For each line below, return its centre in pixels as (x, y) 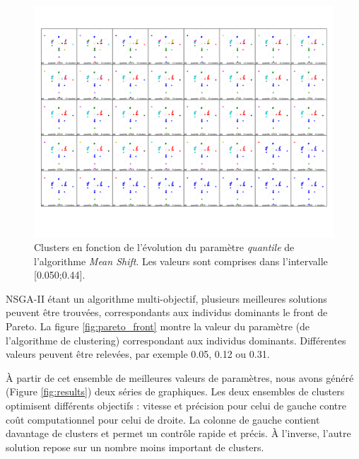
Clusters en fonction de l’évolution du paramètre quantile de (164, 247)
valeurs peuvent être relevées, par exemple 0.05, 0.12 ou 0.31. (138, 354)
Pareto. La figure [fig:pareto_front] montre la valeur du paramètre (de (158, 326)
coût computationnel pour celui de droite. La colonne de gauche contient (163, 419)
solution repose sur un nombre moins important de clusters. (135, 447)
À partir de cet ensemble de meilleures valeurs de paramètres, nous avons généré (180, 377)
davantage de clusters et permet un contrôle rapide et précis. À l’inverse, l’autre (178, 433)
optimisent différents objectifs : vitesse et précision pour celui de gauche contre (176, 406)
